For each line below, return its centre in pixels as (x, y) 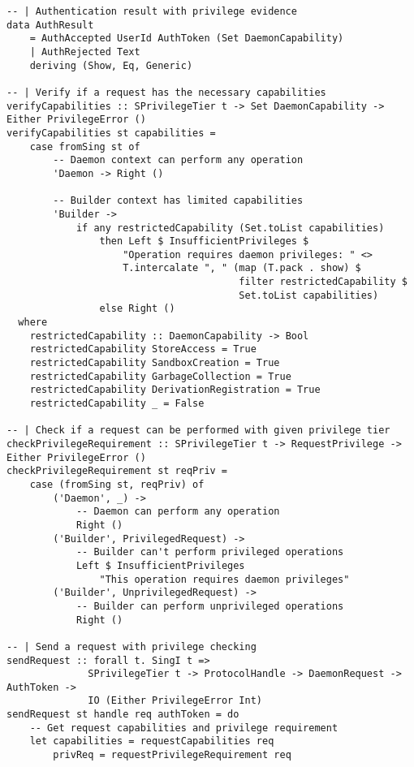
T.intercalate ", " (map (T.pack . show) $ (242, 268)
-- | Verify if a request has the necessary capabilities (166, 92)
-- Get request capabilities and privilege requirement (184, 728)
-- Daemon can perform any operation (178, 512)
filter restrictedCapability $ (323, 282)
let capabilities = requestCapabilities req (152, 741)
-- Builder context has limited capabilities (178, 201)
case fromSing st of (85, 147)
